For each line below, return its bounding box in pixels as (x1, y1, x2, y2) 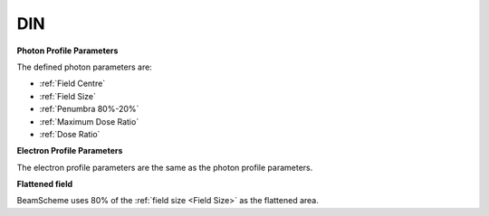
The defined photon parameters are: (16, 61, 153, 72)
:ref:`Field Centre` (39, 78, 106, 89)
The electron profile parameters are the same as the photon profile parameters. (16, 162, 313, 173)
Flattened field (16, 179, 73, 190)
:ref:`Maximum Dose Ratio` (39, 116, 139, 127)
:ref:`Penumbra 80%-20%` (39, 104, 139, 115)
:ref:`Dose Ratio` (39, 128, 101, 139)
